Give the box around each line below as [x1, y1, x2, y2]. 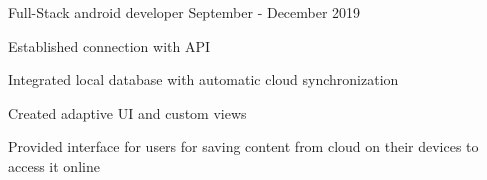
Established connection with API [8, 35, 211, 56]
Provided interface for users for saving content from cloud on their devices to [8, 136, 479, 157]
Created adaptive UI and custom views [8, 102, 247, 123]
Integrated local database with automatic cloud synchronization [8, 69, 399, 90]
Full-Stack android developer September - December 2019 [8, 2, 361, 22]
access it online [8, 155, 100, 176]
